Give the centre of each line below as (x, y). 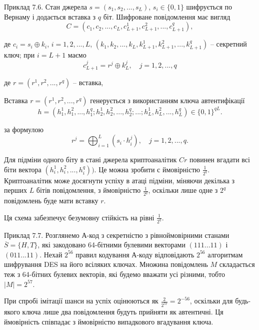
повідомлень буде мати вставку (51, 201)
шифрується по (209, 7)
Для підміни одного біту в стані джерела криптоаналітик (90, 159)
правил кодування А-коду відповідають (135, 254)
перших (15, 190)
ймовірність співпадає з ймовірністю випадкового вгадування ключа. (109, 321)
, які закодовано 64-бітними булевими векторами (111, 245)
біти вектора (23, 169)
